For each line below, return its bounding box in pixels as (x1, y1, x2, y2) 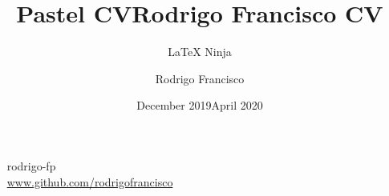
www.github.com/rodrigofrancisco (6, 173, 173, 190)
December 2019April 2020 (136, 97, 263, 114)
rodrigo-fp (6, 157, 56, 174)
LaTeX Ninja (168, 43, 232, 60)
